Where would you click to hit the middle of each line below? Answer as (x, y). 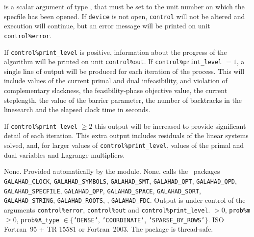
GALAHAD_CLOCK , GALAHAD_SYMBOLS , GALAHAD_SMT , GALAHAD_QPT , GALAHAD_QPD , (120, 180)
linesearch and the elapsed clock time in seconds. (77, 109)
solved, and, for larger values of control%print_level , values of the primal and (124, 145)
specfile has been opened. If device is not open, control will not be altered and (125, 16)
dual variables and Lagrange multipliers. (64, 154)
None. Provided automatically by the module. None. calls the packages (112, 171)
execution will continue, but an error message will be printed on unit (107, 26)
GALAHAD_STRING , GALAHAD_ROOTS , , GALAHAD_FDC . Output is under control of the (125, 200)
